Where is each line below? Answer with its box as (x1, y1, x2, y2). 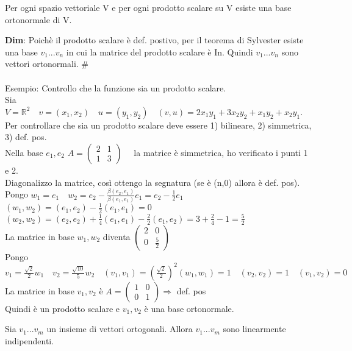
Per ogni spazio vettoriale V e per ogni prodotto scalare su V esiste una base (5, 1, 292, 13)
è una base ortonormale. (144, 302, 234, 314)
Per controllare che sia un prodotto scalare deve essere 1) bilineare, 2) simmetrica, (5, 118, 312, 131)
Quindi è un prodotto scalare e (5, 302, 120, 314)
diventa (102, 230, 131, 243)
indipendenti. (5, 334, 54, 347)
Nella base (5, 146, 43, 158)
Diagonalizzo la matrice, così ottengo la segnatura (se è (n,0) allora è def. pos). (5, 175, 300, 188)
